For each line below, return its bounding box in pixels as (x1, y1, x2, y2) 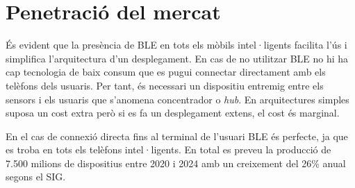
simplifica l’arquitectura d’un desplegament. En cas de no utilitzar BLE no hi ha (6, 51, 349, 65)
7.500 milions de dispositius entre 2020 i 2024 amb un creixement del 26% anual (6, 155, 346, 170)
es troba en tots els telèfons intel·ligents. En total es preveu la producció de (6, 142, 331, 157)
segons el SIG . (6, 169, 66, 184)
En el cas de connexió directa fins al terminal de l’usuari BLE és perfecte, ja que (6, 128, 348, 143)
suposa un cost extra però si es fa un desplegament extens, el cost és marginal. (6, 105, 340, 120)
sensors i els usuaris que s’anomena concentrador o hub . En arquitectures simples (6, 92, 349, 106)
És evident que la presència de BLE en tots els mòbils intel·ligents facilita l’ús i (6, 37, 347, 52)
